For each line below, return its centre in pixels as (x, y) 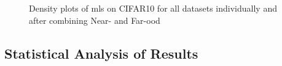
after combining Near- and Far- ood (95, 20)
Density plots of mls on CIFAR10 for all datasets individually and (153, 8)
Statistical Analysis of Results (101, 53)
